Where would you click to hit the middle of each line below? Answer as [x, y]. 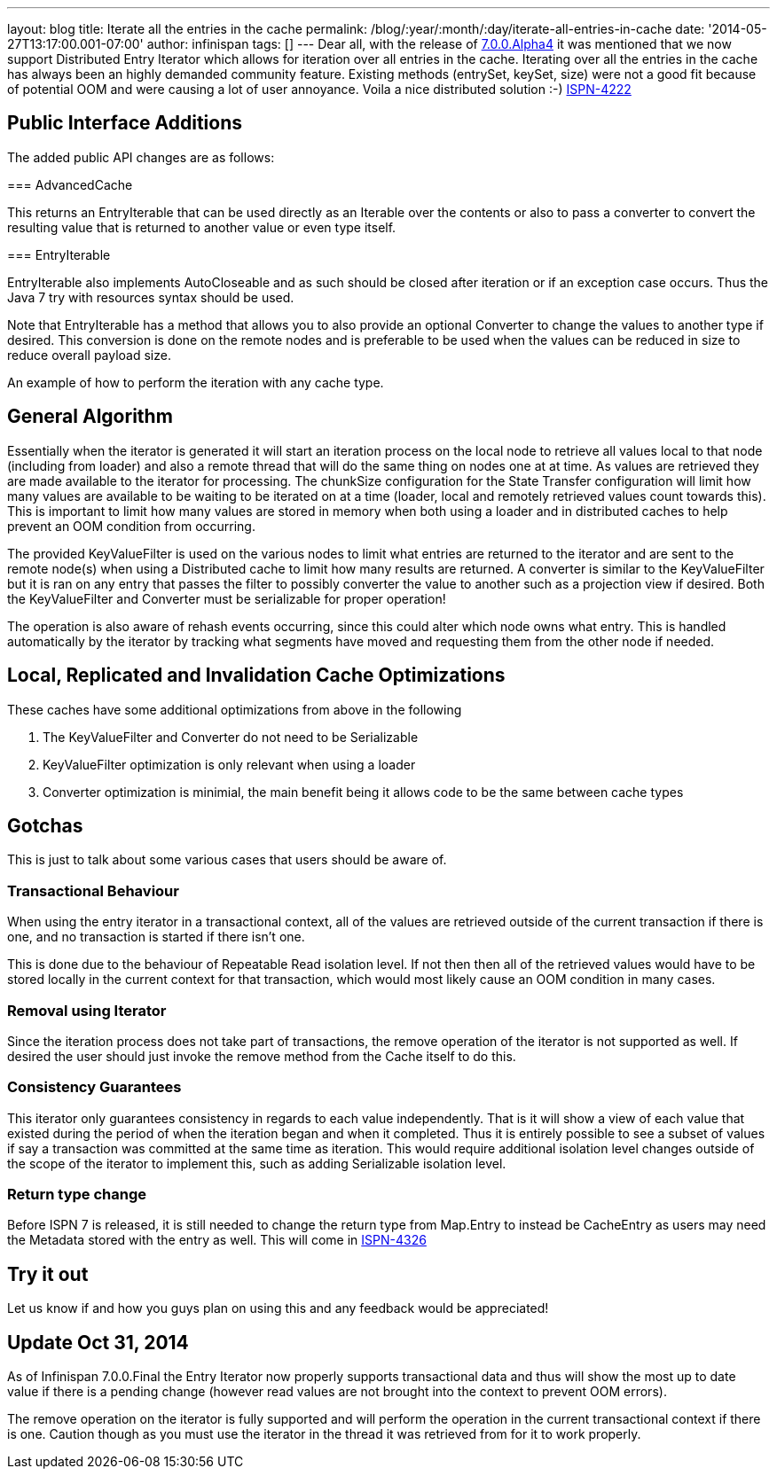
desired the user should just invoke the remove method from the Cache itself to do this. [262, 1056]
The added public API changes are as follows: [141, 157]
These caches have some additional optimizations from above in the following [235, 709]
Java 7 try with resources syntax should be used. [151, 297]
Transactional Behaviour [93, 890]
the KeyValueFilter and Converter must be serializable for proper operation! [227, 598]
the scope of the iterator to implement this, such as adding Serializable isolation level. [257, 1163]
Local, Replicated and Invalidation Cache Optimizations [256, 676]
